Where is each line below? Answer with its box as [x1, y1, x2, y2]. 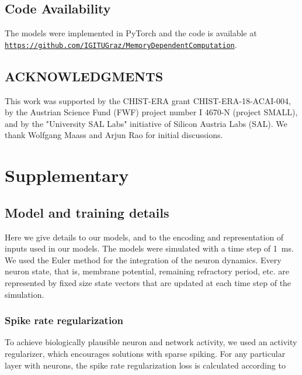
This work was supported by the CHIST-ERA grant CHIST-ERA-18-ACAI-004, [5, 94, 291, 106]
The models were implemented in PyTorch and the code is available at [5, 27, 257, 39]
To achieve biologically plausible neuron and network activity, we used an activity [5, 336, 297, 348]
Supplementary [5, 163, 129, 187]
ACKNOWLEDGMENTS [5, 67, 164, 85]
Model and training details [5, 203, 169, 221]
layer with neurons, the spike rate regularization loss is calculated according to [5, 359, 286, 371]
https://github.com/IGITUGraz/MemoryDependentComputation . [5, 38, 237, 50]
